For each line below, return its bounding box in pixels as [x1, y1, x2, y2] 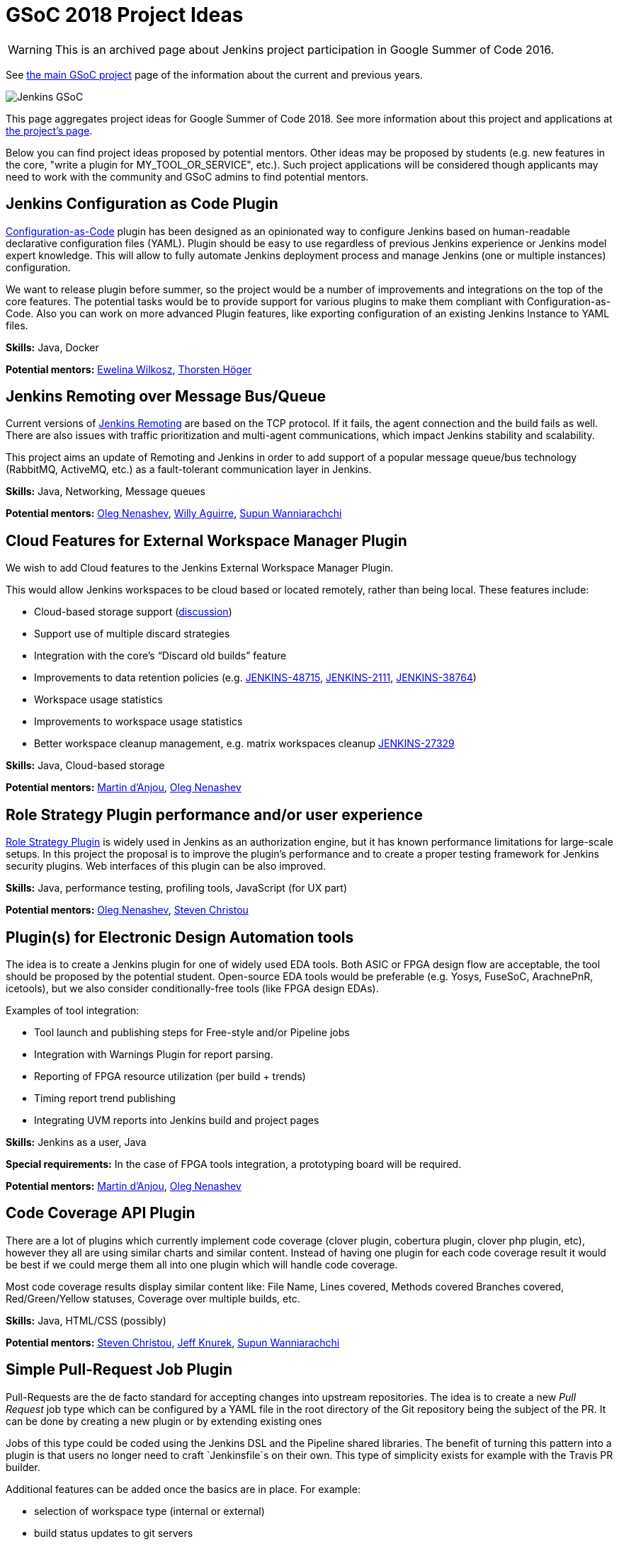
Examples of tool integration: [6, 1004, 140, 1016]
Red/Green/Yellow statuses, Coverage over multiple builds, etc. [6, 1292, 300, 1305]
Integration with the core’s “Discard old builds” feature [34, 649, 287, 662]
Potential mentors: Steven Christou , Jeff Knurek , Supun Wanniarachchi [6, 1336, 340, 1349]
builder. [6, 1460, 40, 1473]
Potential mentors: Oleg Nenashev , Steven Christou [6, 904, 249, 916]
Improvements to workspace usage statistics [34, 715, 243, 728]
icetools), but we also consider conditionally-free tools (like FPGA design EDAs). [6, 982, 379, 994]
